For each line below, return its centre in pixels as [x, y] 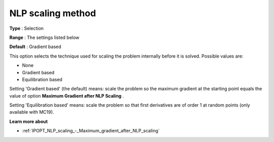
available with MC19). [32, 112]
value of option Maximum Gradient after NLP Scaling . [67, 96]
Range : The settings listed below [44, 37]
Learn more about [29, 121]
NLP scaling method [53, 13]
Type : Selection [27, 28]
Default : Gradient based [35, 47]
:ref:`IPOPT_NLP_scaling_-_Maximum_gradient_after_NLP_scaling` [91, 131]
